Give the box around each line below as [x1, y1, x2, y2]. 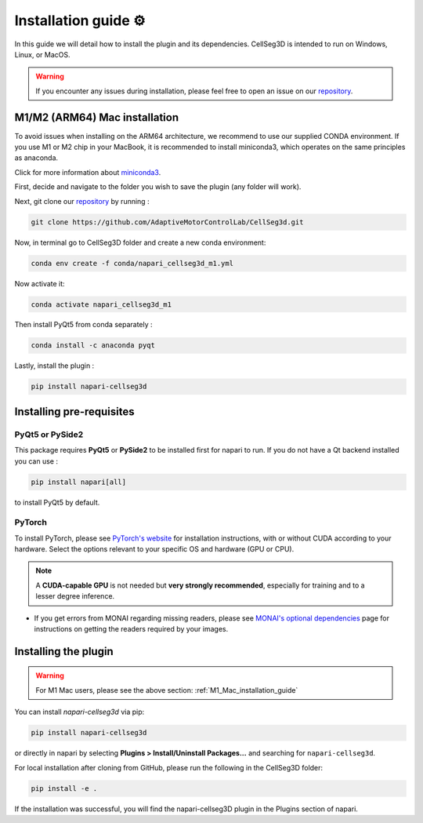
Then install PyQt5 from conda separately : [14, 320, 153, 330]
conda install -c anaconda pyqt [31, 341, 156, 350]
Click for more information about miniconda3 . [14, 167, 161, 177]
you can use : [14, 456, 59, 466]
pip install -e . [31, 784, 98, 792]
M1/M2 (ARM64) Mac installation [14, 111, 179, 124]
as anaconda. [14, 153, 59, 162]
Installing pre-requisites [14, 405, 135, 418]
